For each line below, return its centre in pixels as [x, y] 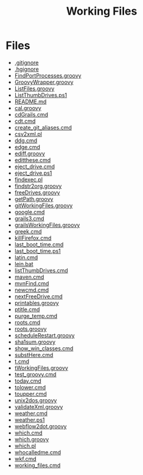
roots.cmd [27, 322]
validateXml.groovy [39, 407]
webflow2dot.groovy [40, 426]
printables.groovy [37, 303]
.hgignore [26, 69]
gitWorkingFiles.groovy [44, 205]
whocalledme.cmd [38, 452]
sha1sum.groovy [35, 342]
